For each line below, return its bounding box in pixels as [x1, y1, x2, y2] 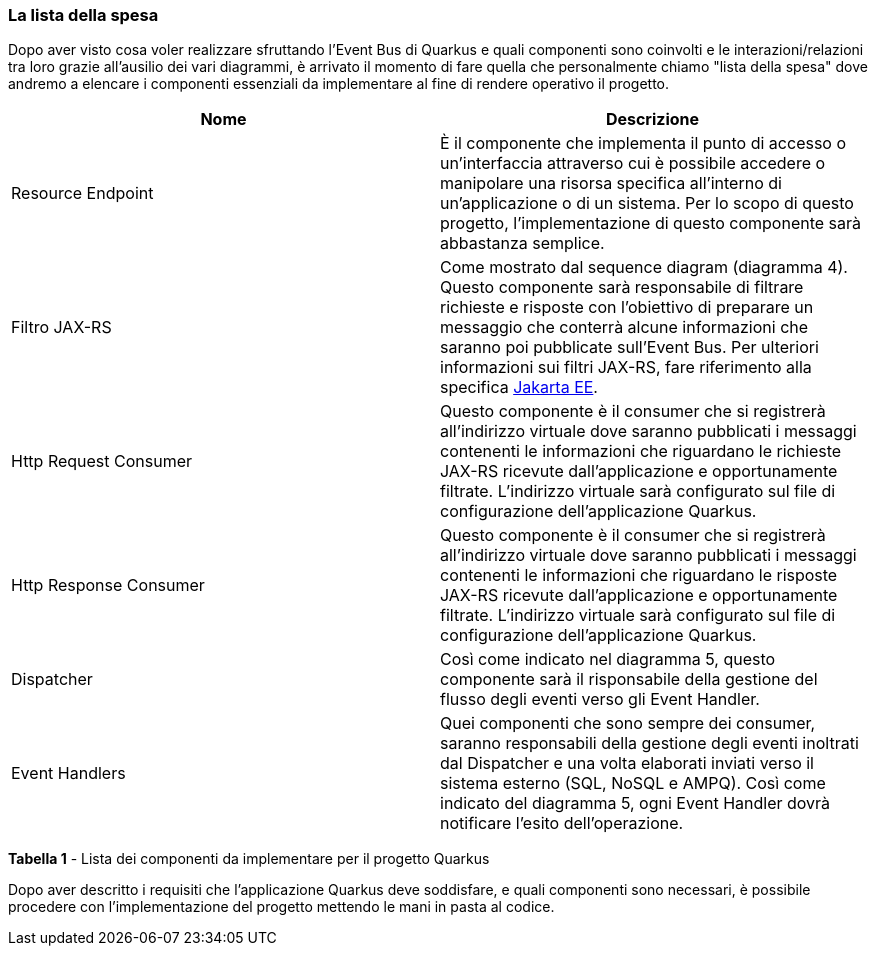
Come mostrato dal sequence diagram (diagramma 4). [440, 257, 848, 278]
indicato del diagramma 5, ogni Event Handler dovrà [440, 793, 831, 814]
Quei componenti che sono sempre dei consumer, [440, 713, 816, 734]
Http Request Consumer [11, 451, 193, 472]
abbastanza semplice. [440, 233, 605, 254]
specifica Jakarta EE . [440, 377, 598, 398]
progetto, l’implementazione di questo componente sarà [440, 213, 862, 234]
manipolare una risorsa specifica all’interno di [440, 173, 782, 194]
